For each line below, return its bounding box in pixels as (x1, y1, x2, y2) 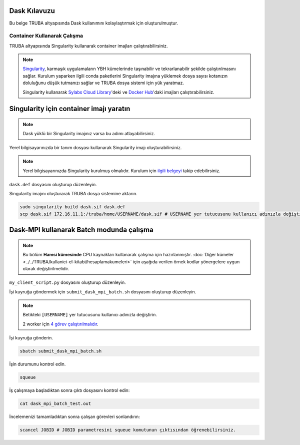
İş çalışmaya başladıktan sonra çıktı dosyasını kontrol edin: (9, 387, 130, 393)
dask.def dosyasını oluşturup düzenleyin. (9, 181, 97, 187)
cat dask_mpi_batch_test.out (19, 401, 91, 406)
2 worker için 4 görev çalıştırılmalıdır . (22, 321, 98, 327)
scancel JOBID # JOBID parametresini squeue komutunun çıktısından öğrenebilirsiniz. (19, 427, 236, 433)
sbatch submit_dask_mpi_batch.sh (19, 348, 102, 354)
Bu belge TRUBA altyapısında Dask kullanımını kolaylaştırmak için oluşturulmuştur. (9, 20, 178, 26)
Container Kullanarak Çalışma (9, 33, 83, 40)
